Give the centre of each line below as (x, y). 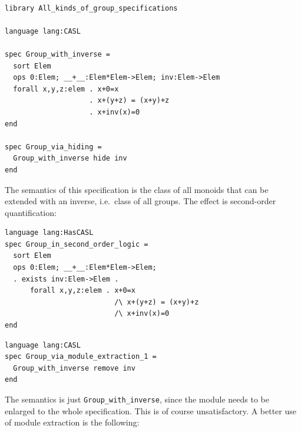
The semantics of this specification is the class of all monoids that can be (137, 189)
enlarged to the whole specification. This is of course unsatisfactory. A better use (150, 410)
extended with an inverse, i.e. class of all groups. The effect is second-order (140, 201)
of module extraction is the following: (72, 422)
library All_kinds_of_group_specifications (91, 8)
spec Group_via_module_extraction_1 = (81, 357)
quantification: (31, 212)
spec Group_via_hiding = (53, 147)
